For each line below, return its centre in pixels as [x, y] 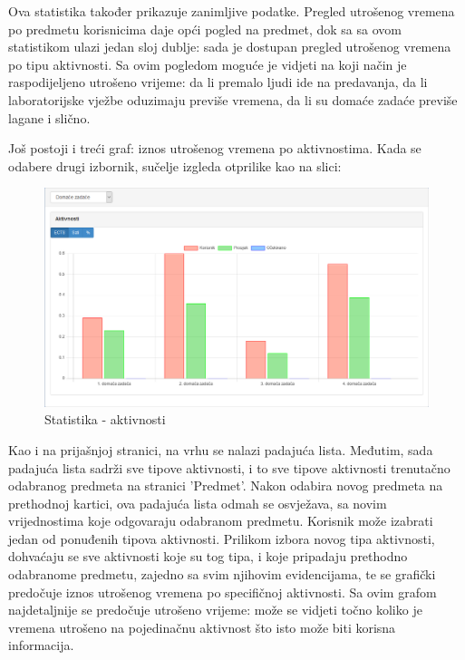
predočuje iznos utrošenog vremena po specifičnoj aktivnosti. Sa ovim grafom [223, 592]
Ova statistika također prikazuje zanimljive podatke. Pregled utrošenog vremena [232, 11]
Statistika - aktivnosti [105, 419]
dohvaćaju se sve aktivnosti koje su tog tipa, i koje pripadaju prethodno [208, 556]
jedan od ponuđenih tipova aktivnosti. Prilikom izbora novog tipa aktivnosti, [222, 538]
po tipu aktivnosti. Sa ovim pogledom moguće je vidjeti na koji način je [208, 64]
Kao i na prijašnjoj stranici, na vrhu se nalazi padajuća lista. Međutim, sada [221, 449]
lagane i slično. [49, 117]
